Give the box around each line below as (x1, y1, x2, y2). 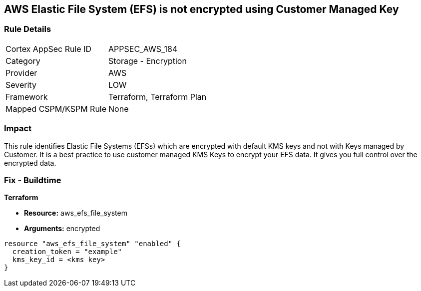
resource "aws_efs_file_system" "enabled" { (4, 240, 181, 248)
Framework (5, 91, 48, 102)
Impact (4, 123, 32, 134)
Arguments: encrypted (24, 224, 100, 233)
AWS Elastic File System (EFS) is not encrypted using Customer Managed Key (4, 3, 399, 15)
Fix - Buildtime (4, 175, 61, 185)
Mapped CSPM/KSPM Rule (5, 103, 107, 114)
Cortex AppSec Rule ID (5, 43, 92, 54)
